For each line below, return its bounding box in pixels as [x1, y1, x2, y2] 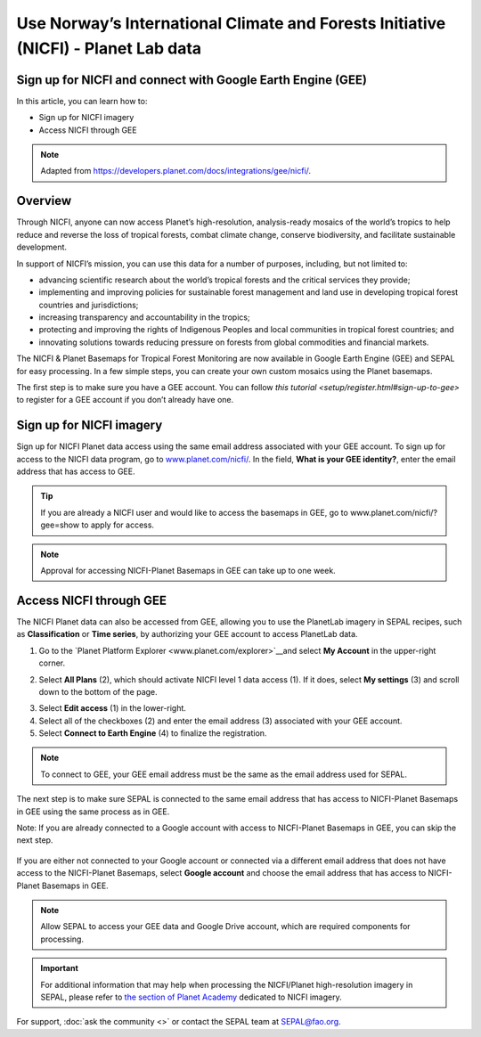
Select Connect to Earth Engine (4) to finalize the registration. [38, 728, 267, 739]
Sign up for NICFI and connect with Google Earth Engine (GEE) [16, 72, 367, 87]
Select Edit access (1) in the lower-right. [38, 703, 187, 714]
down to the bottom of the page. [38, 686, 158, 697]
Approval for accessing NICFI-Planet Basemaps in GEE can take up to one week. [40, 566, 336, 576]
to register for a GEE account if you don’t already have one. [16, 395, 234, 405]
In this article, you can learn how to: [16, 95, 148, 106]
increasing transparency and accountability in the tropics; [38, 312, 250, 323]
